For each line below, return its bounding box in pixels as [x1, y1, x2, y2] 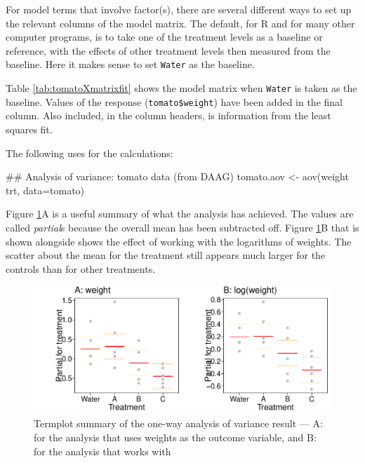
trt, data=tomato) [6, 182, 85, 197]
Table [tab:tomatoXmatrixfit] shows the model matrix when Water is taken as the [6, 81, 357, 95]
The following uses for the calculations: [6, 145, 173, 160]
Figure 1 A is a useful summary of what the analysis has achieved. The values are [6, 206, 354, 221]
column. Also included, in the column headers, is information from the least [6, 108, 331, 123]
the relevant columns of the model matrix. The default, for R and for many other [6, 15, 355, 30]
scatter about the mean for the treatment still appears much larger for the [6, 248, 326, 262]
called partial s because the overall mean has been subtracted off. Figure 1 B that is [6, 220, 359, 234]
